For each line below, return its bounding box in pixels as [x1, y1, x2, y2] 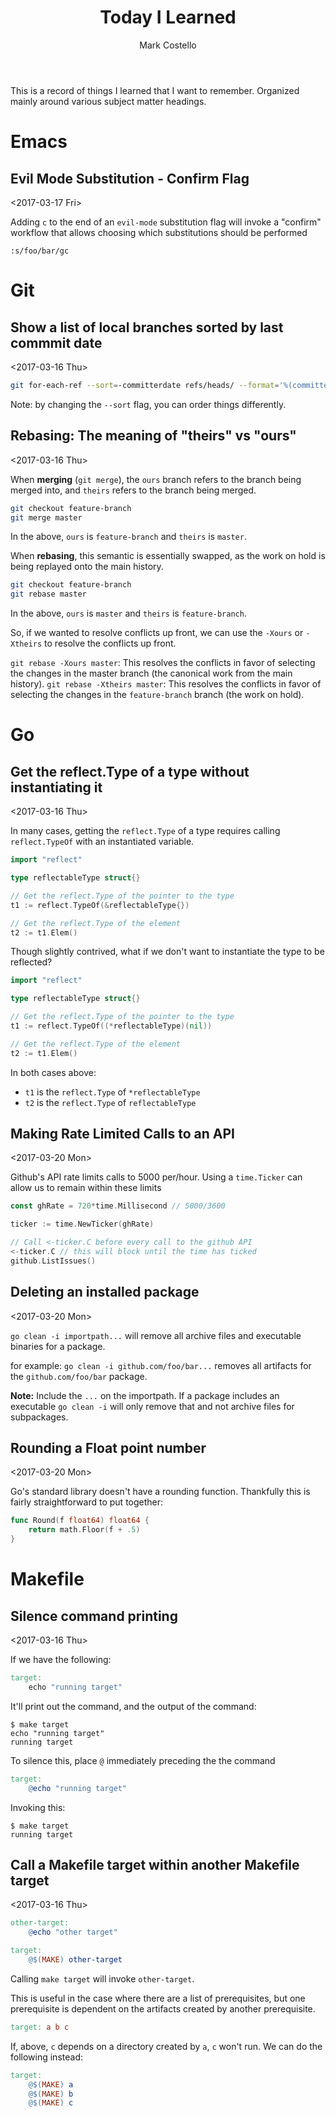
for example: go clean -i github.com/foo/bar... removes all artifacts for [10, 1359, 312, 1371]
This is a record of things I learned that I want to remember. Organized [10, 84, 300, 96]
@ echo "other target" [28, 1927, 118, 1938]
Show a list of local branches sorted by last [10, 319, 284, 336]
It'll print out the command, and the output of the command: [10, 1700, 257, 1712]
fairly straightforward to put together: [10, 1496, 164, 1508]
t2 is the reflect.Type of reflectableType [24, 1096, 197, 1108]
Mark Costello [139, 39, 197, 51]
